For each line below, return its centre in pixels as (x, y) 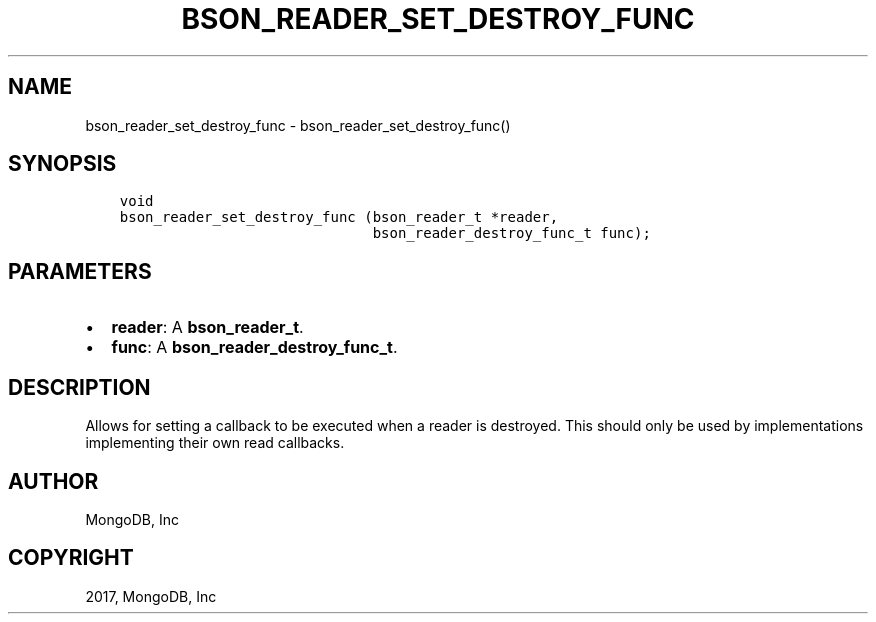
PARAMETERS (80, 271)
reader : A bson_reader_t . (207, 327)
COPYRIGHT (71, 558)
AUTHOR (53, 481)
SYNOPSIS (62, 164)
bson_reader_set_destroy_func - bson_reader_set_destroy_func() (298, 125)
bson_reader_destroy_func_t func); (511, 233)
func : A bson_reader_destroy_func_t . (254, 347)
